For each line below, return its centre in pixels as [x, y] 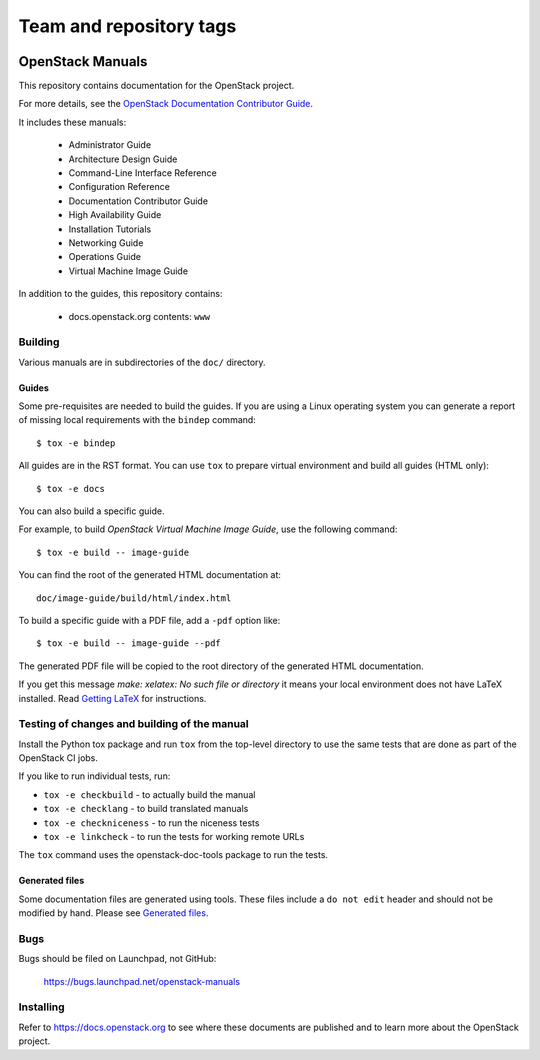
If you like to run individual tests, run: [94, 776]
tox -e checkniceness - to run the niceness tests [151, 822]
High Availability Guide [115, 215]
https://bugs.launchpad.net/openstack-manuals [141, 981]
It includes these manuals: [72, 122]
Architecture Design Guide [123, 159]
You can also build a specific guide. [91, 511]
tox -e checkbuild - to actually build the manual [149, 794]
